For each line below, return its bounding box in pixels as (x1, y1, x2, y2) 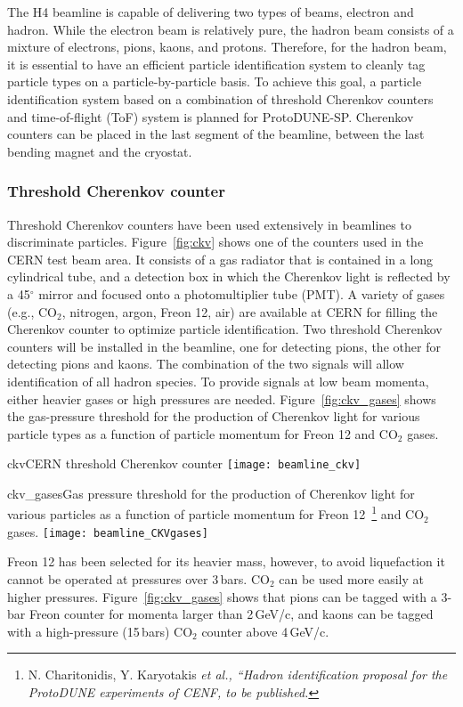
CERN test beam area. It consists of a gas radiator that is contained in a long (7, 249, 434, 268)
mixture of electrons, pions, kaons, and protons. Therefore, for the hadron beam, (7, 37, 447, 56)
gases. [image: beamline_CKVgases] (7, 522, 208, 540)
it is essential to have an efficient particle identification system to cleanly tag (7, 54, 426, 73)
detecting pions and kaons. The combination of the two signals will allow (7, 354, 404, 373)
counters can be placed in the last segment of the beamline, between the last (7, 125, 425, 143)
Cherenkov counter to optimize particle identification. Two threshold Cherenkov (7, 320, 443, 338)
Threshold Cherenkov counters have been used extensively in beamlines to (7, 215, 411, 233)
